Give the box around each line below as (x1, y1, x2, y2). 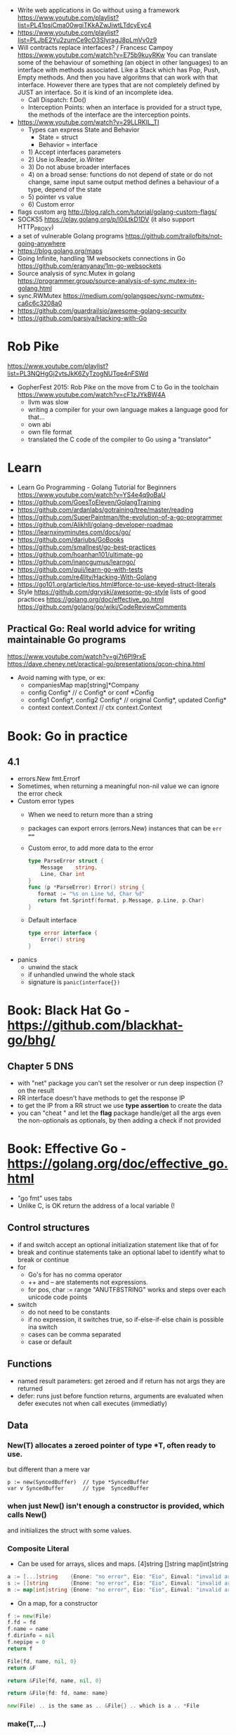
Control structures (7, 1222, 90, 1234)
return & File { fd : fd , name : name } (7, 1690, 109, 1697)
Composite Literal (7, 1543, 70, 1553)
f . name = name (7, 1625, 49, 1633)
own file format (27, 427, 72, 436)
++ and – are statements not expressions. (27, 1277, 149, 1286)
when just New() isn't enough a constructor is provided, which (7, 1501, 225, 1511)
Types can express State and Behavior (27, 126, 140, 134)
